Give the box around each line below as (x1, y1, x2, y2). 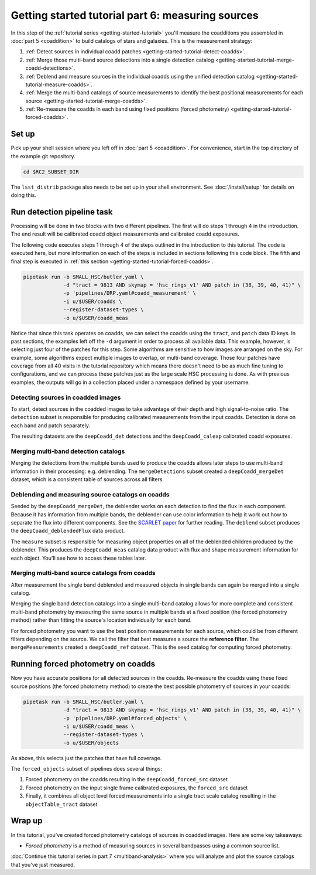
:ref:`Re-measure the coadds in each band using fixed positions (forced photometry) (25, 105, 229, 113)
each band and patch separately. (11, 422, 91, 429)
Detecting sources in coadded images (11, 393, 121, 401)
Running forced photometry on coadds (11, 659, 156, 669)
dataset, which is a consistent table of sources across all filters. (11, 476, 164, 483)
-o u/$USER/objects (63, 739, 119, 746)
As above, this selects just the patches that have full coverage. (11, 754, 162, 761)
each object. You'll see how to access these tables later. (11, 554, 146, 561)
